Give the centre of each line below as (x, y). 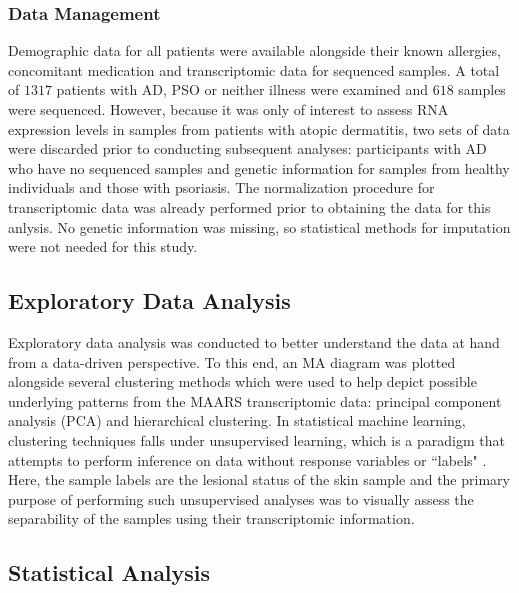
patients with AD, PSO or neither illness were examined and (242, 89)
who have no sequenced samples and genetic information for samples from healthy (259, 167)
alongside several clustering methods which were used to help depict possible (242, 381)
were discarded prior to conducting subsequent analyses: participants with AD (247, 148)
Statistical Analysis (109, 572)
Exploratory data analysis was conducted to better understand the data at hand (254, 341)
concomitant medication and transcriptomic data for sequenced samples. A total (254, 69)
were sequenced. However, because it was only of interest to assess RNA (228, 109)
